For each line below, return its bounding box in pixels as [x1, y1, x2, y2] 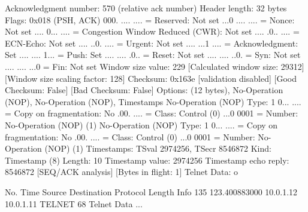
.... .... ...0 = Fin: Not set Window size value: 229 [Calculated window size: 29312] [5, 60, 304, 72]
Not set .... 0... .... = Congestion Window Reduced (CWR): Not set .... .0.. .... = [5, 25, 300, 38]
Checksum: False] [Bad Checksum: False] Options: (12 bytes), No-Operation [5, 84, 283, 96]
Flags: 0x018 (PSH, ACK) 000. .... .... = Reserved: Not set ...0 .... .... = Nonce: [5, 13, 295, 26]
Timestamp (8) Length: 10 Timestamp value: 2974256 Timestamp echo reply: [5, 153, 289, 166]
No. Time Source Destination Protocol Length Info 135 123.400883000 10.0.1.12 [5, 185, 298, 198]
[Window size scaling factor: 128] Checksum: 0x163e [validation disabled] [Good [5, 72, 297, 84]
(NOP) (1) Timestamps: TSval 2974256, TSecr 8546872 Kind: [44, 142, 271, 155]
